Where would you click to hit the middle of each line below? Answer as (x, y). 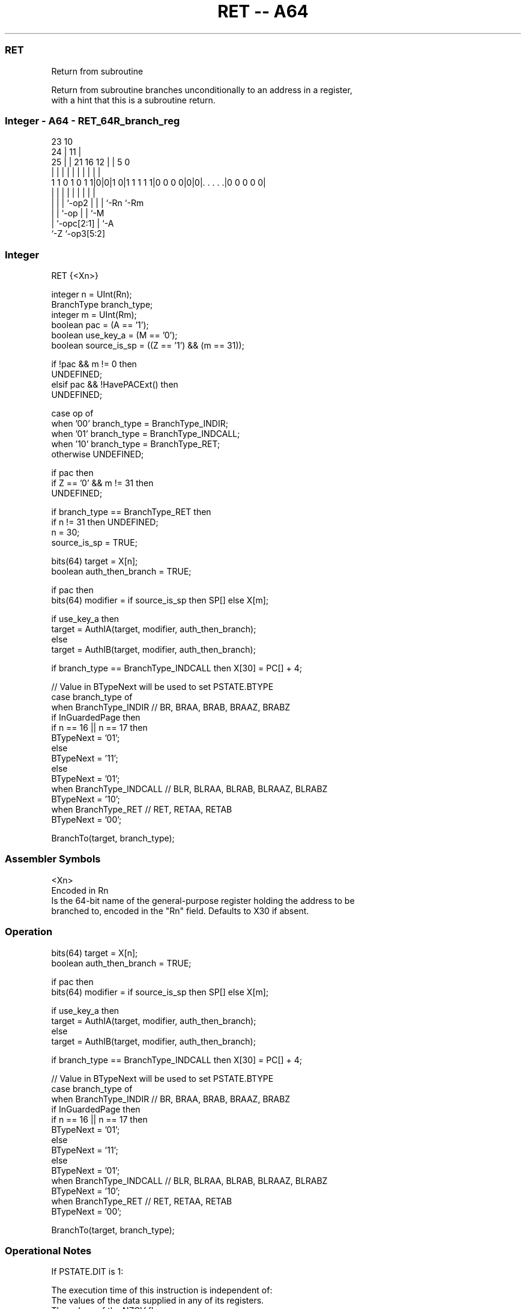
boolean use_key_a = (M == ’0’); (114, 335)
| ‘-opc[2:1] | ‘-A (83, 224)
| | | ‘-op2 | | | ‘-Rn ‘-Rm (98, 203)
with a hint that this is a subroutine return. (133, 100)
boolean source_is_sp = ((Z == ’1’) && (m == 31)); (148, 345)
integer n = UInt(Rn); (92, 294)
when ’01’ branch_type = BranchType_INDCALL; (146, 434)
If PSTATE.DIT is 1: (87, 1272)
